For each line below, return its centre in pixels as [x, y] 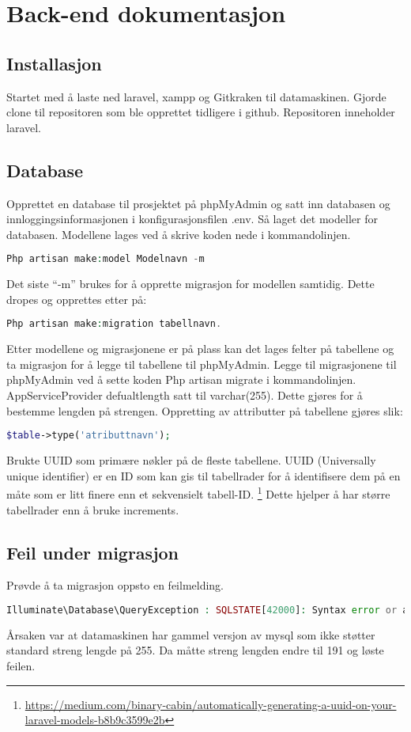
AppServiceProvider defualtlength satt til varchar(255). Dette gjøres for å [185, 395]
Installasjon [54, 63]
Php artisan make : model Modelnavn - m [106, 259]
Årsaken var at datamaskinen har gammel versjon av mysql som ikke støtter [191, 634]
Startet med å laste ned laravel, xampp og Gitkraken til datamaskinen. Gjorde [196, 96]
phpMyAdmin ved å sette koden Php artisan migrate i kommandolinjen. [181, 379]
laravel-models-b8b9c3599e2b [95, 720]
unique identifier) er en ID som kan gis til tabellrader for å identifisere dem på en [204, 475]
